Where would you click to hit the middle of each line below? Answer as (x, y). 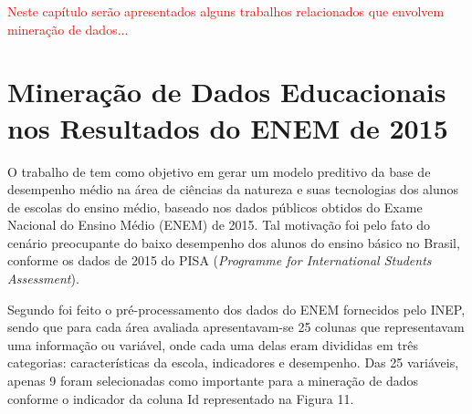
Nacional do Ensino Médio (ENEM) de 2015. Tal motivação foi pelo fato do (219, 225)
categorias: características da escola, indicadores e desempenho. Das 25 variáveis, (233, 362)
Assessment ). (43, 279)
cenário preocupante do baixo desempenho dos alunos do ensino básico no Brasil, (234, 242)
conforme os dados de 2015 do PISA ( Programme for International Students (220, 260)
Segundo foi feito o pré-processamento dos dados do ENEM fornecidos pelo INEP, (236, 309)
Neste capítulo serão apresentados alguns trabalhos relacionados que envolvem (226, 11)
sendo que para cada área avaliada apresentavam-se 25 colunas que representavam (236, 327)
